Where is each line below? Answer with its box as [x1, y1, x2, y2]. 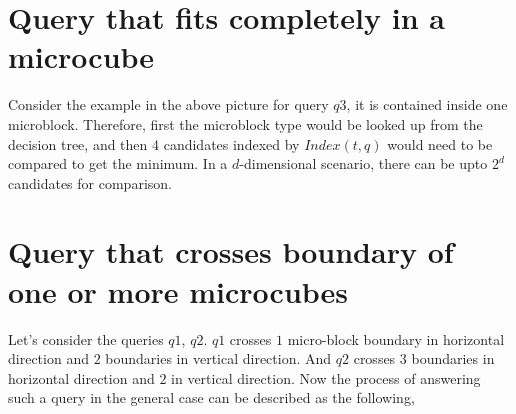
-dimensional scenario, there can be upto [239, 153, 488, 174]
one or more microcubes [8, 270, 349, 311]
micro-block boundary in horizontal [287, 328, 505, 349]
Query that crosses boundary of [8, 231, 454, 272]
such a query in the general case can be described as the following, [8, 387, 415, 408]
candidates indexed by [163, 133, 300, 154]
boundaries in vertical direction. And [105, 348, 332, 369]
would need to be [387, 133, 493, 154]
